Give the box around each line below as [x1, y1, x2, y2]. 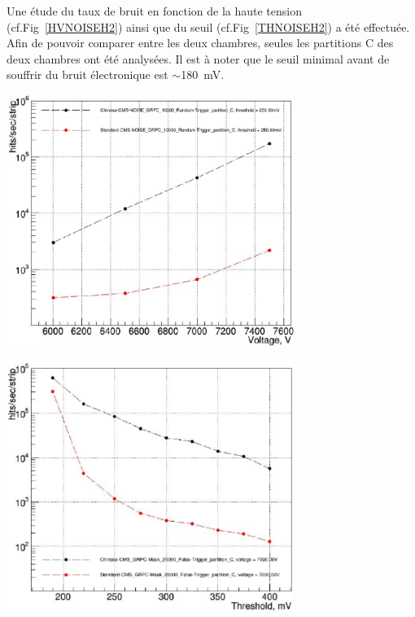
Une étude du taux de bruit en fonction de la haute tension [7, 2, 302, 19]
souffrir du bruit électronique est [7, 66, 168, 83]
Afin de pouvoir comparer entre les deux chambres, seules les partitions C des [7, 34, 394, 51]
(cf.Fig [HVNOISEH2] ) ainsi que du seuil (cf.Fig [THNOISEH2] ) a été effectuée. [7, 18, 410, 35]
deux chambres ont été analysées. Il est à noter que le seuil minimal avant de [7, 50, 390, 67]
